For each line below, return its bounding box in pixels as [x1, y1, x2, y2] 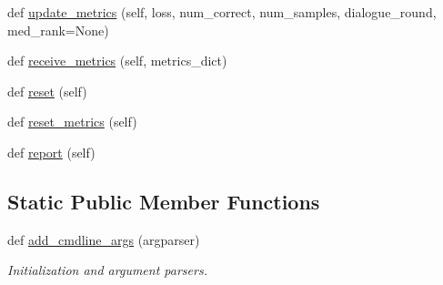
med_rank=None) [7, 20, 109, 39]
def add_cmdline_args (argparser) [7, 229, 200, 249]
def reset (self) [7, 81, 87, 100]
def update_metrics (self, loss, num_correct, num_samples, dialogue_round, [7, 3, 437, 21]
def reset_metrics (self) [7, 112, 137, 131]
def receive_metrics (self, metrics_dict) [7, 51, 227, 70]
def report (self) [7, 142, 96, 161]
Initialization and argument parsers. [7, 260, 207, 280]
